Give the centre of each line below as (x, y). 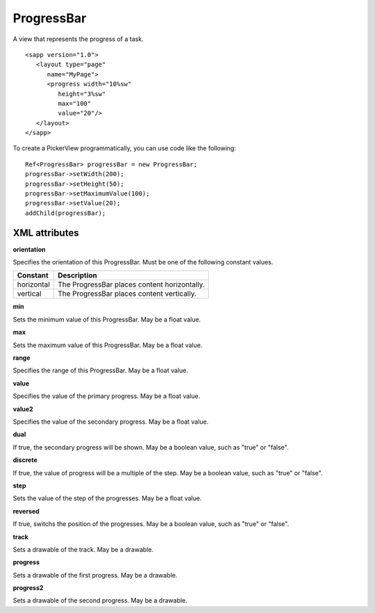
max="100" (75, 103)
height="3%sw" (82, 94)
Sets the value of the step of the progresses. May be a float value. (107, 498)
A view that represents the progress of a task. (78, 39)
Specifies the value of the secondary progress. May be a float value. (111, 422)
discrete (25, 460)
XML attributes (46, 233)
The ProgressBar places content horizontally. (131, 285)
